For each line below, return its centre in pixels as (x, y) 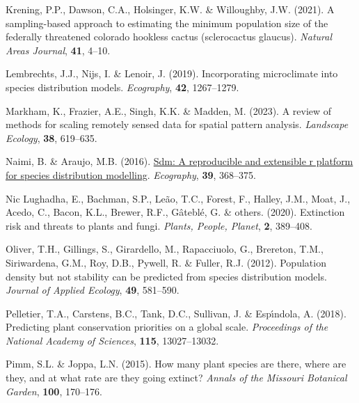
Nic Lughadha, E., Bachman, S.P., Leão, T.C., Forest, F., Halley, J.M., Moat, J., (178, 198)
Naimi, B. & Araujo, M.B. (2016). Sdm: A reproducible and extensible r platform (179, 161)
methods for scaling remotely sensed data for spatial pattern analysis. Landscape (177, 124)
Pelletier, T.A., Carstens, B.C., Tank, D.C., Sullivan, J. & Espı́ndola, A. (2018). (176, 313)
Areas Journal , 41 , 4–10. (58, 50)
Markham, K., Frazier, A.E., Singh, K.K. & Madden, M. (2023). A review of (169, 110)
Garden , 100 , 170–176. (54, 391)
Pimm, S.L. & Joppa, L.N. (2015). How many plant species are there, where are (176, 364)
